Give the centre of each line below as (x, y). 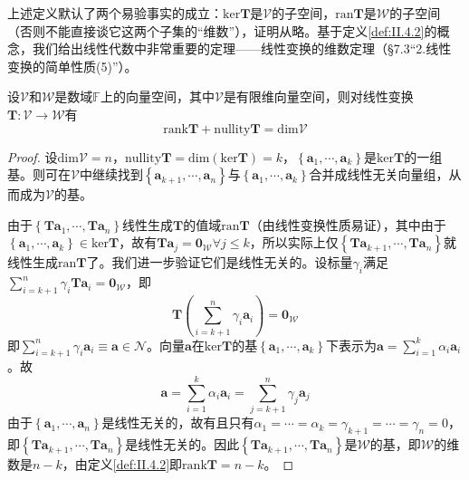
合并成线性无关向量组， (379, 174)
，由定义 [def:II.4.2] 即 (122, 463)
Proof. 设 (33, 156)
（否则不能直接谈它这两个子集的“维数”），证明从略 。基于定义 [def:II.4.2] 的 (222, 30)
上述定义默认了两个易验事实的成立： (115, 13)
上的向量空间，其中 (157, 96)
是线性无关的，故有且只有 (178, 422)
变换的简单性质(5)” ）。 (72, 66)
